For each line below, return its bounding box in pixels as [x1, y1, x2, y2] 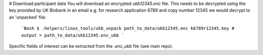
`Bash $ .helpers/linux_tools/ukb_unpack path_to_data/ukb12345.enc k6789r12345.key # [21, 26, 235, 31]
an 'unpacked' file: [9, 14, 46, 20]
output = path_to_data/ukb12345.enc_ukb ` [21, 32, 124, 38]
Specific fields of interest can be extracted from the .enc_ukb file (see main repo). [9, 43, 173, 49]
